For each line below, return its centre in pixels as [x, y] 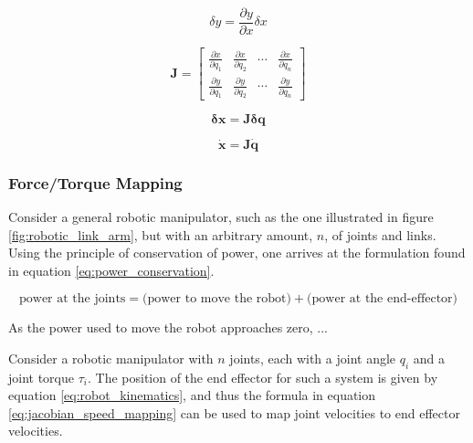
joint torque [42, 377]
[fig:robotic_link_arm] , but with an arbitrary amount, [161, 234]
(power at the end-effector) [383, 299]
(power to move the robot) [217, 299]
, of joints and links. [380, 234]
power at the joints [72, 299]
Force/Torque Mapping [95, 182]
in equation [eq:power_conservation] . [111, 270]
